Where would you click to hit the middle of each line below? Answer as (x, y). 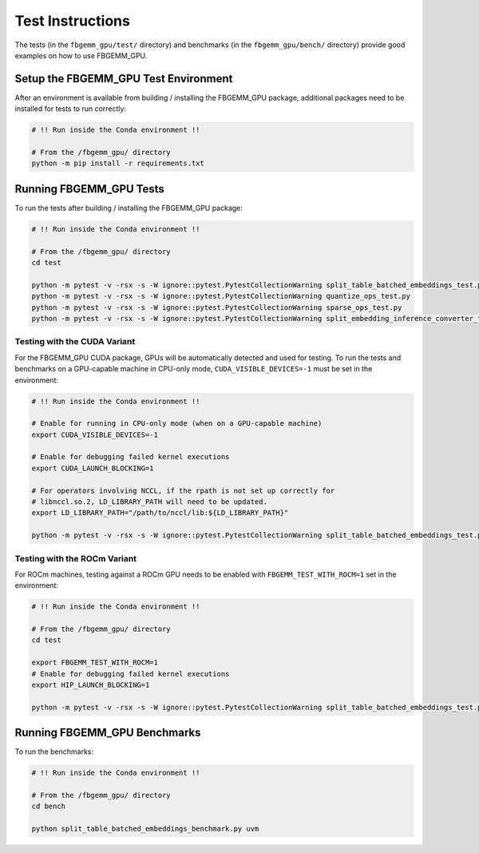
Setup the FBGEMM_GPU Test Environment (124, 79)
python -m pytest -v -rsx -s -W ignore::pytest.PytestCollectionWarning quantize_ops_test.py (221, 296)
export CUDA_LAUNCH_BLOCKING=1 (93, 468)
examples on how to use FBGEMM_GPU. (81, 55)
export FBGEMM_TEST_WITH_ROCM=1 (95, 663)
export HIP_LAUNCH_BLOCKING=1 (91, 685)
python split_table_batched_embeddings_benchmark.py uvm (145, 829)
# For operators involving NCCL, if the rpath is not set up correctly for (183, 490)
